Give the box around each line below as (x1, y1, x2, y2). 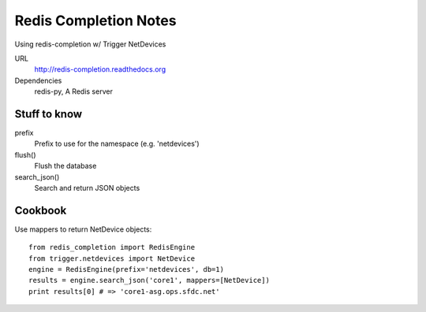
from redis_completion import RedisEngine (28, 243, 196, 252)
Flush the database (34, 162, 97, 171)
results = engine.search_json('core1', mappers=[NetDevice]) (28, 276, 270, 285)
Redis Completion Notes (14, 12, 177, 29)
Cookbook (14, 203, 67, 217)
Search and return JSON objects (34, 183, 140, 192)
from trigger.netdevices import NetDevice (28, 254, 196, 263)
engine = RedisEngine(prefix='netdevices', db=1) (28, 265, 225, 274)
